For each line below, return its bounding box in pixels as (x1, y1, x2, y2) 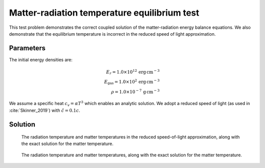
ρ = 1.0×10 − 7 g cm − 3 (111, 88, 160, 95)
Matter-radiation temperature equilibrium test (9, 7, 200, 18)
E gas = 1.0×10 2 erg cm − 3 (104, 78, 160, 85)
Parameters (9, 44, 46, 52)
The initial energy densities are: (9, 57, 73, 63)
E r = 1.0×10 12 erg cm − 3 (106, 68, 160, 76)
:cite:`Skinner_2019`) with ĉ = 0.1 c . (9, 107, 80, 113)
